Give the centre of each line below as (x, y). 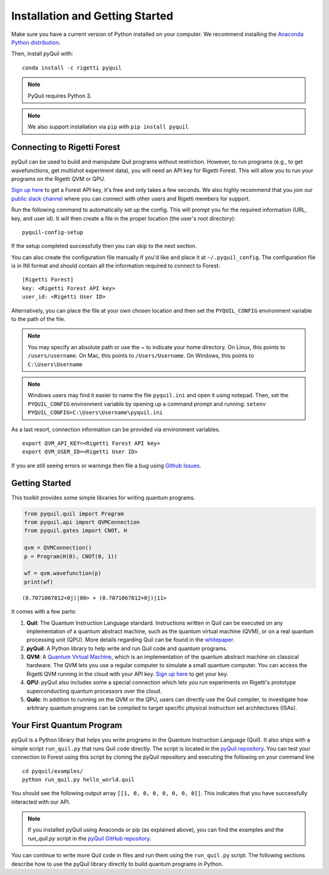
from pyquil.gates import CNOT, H (76, 531)
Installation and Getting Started (92, 16)
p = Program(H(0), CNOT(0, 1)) (71, 556)
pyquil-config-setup (53, 232)
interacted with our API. (41, 802)
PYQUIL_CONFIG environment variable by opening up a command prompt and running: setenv (147, 404)
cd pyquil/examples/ (53, 771)
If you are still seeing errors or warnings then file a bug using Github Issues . (106, 466)
